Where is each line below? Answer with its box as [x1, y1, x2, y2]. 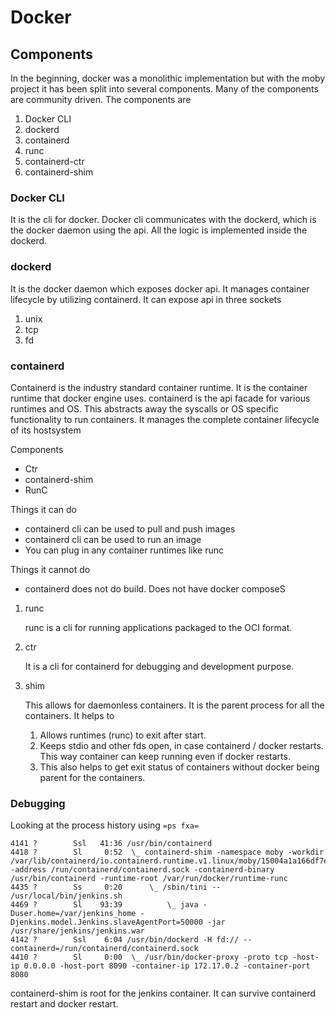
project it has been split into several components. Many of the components [10, 83, 319, 95]
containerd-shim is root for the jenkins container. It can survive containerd [10, 987, 316, 1000]
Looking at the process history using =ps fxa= [10, 819, 200, 831]
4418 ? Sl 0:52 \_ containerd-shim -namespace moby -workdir [10, 847, 325, 858]
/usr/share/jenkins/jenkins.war [10, 926, 145, 936]
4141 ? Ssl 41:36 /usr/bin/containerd [10, 839, 213, 849]
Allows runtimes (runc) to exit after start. [39, 729, 207, 741]
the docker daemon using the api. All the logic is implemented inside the [10, 224, 308, 236]
